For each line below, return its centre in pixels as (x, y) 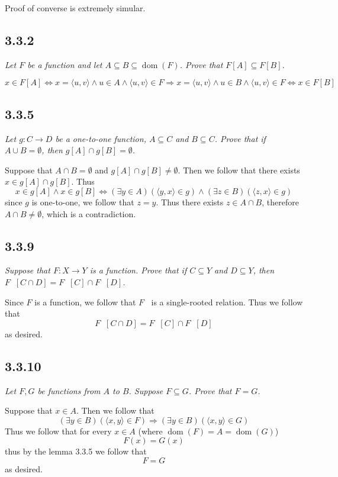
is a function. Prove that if (138, 270)
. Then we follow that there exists (239, 170)
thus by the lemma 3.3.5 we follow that (76, 451)
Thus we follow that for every (58, 431)
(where (150, 431)
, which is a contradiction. (89, 213)
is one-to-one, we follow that (83, 202)
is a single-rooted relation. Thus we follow (227, 302)
